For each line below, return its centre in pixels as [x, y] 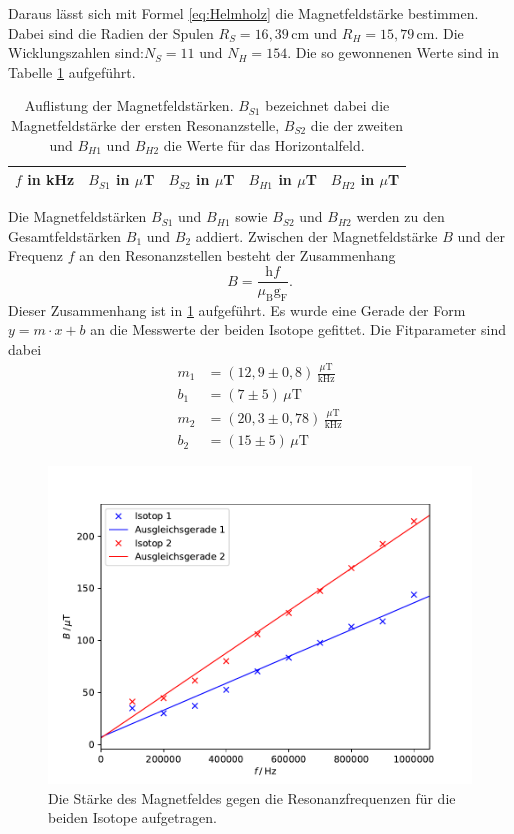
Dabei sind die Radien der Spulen [111, 32]
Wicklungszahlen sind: [76, 52]
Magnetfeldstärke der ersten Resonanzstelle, [145, 124]
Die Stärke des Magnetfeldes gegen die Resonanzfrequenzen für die [252, 797]
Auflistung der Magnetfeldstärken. [129, 105]
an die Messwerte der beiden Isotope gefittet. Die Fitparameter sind [298, 329]
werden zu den [400, 216]
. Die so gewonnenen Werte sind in [393, 52]
